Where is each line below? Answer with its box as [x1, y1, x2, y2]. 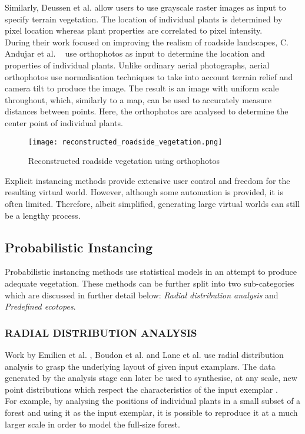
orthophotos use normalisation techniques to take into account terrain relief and [5, 70, 293, 83]
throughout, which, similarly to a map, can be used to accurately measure [5, 93, 272, 106]
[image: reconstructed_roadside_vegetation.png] [28, 137, 223, 146]
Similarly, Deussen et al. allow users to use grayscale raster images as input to [5, 1, 286, 13]
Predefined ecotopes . [5, 300, 76, 313]
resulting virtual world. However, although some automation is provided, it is [5, 186, 284, 198]
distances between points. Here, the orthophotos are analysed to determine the [5, 105, 289, 117]
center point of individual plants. [5, 116, 123, 129]
